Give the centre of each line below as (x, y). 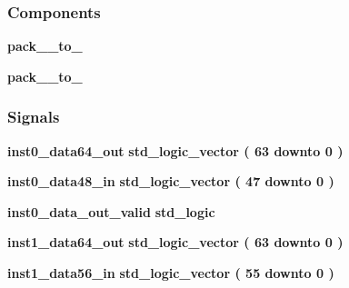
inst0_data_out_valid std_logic (111, 211)
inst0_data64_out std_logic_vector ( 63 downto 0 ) (175, 150)
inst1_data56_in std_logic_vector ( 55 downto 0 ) (171, 273)
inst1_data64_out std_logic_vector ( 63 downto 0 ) (175, 242)
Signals (34, 117)
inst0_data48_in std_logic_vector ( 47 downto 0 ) (171, 181)
